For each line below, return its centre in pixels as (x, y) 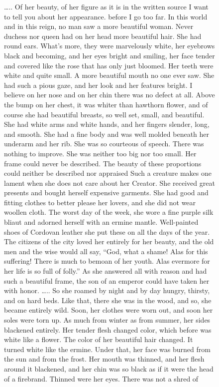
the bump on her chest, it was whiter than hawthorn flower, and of (106, 104)
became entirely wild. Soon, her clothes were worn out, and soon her (109, 310)
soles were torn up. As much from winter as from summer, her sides (107, 320)
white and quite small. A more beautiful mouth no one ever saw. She (109, 75)
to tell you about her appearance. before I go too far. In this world (106, 16)
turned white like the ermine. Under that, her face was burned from (107, 349)
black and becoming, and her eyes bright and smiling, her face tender (109, 55)
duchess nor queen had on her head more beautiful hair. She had (103, 36)
